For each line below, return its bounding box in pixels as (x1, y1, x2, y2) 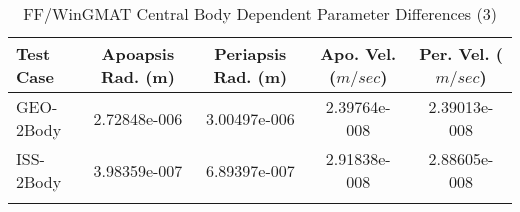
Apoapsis (101, 42, 175, 65)
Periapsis (214, 42, 287, 65)
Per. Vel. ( (419, 42, 503, 65)
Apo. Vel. (320, 42, 397, 65)
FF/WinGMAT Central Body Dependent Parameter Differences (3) (23, 2, 497, 25)
